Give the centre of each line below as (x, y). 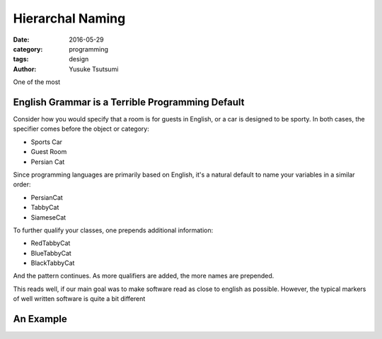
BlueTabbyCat (51, 253)
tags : (21, 59)
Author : (25, 69)
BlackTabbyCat (53, 263)
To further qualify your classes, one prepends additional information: (113, 230)
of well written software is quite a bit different (79, 299)
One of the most (37, 82)
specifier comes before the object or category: (81, 129)
